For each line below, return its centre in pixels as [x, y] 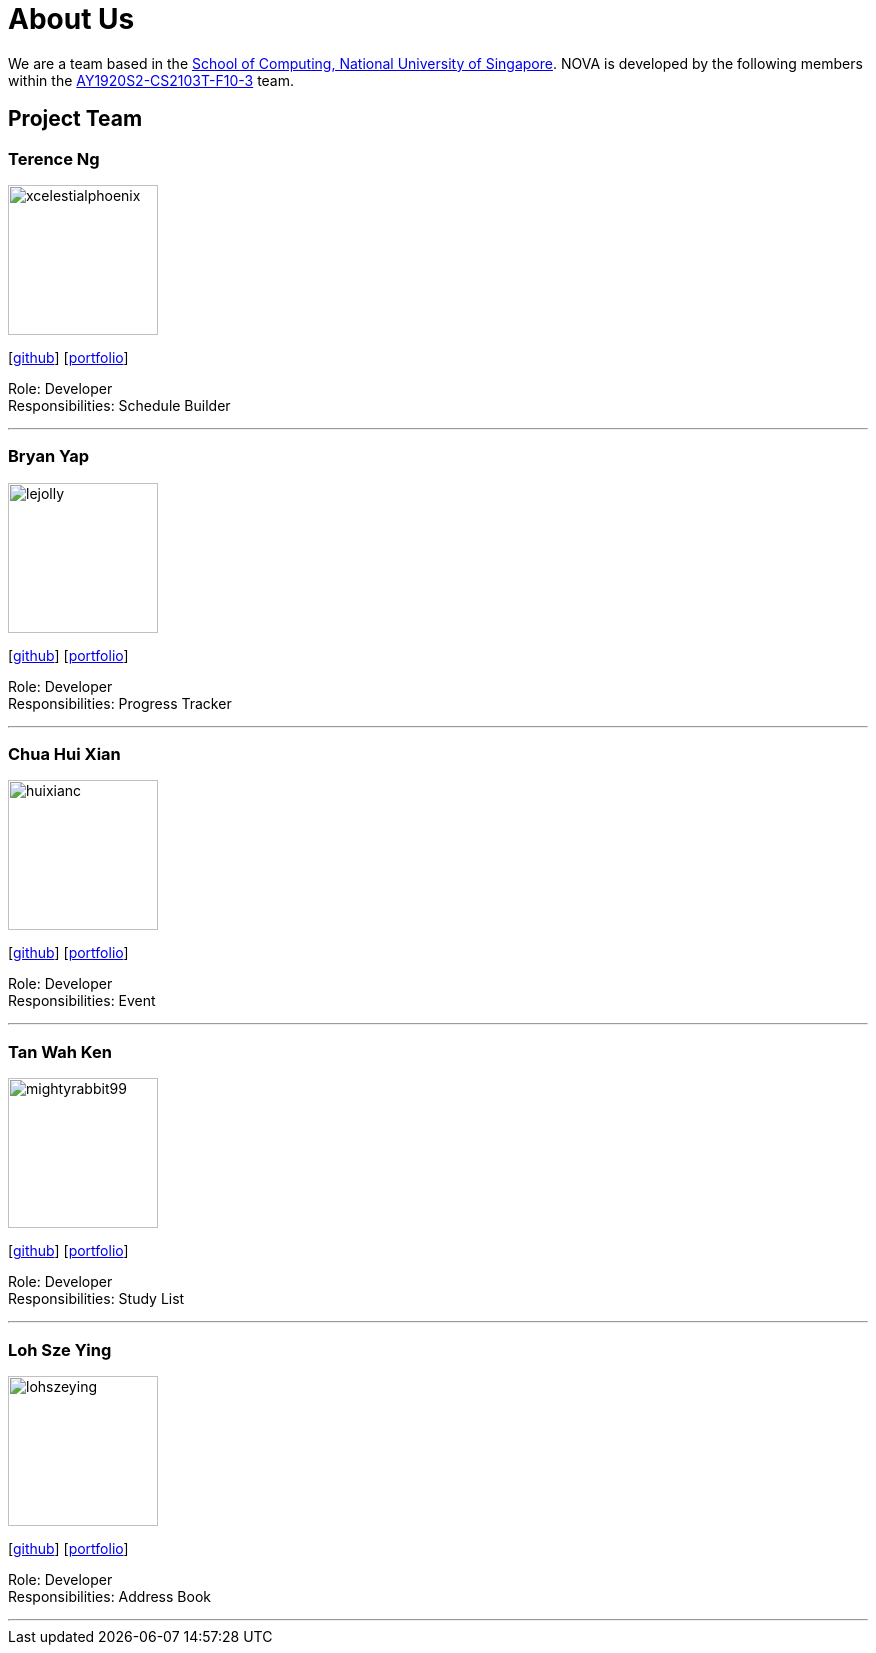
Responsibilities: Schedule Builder [119, 405]
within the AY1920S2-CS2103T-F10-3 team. [151, 80]
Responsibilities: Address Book [109, 1596]
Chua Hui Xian [64, 754]
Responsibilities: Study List [96, 1299]
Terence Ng [54, 158]
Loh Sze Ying [60, 1349]
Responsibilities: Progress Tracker [120, 703]
